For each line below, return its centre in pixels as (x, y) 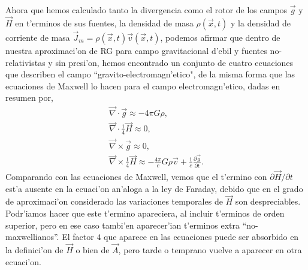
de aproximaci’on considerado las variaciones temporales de (114, 201)
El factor (78, 237)
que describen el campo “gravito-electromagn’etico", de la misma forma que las (150, 74)
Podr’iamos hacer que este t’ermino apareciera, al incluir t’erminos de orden (145, 213)
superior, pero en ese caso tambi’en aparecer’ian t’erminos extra (123, 225)
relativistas (25, 62)
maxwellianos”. (32, 237)
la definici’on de (34, 250)
